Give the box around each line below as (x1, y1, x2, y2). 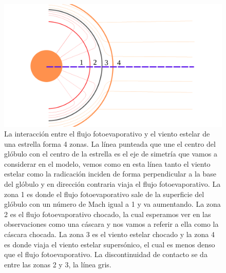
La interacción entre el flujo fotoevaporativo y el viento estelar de (4, 128, 210, 139)
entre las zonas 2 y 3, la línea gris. (4, 259, 111, 269)
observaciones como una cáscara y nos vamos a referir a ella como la (4, 219, 219, 229)
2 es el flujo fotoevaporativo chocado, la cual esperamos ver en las (4, 208, 211, 219)
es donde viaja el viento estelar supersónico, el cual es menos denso (4, 239, 215, 249)
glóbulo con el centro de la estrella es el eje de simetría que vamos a (4, 148, 217, 159)
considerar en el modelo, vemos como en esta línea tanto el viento (4, 158, 211, 169)
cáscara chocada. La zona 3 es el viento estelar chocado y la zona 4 (4, 229, 215, 240)
